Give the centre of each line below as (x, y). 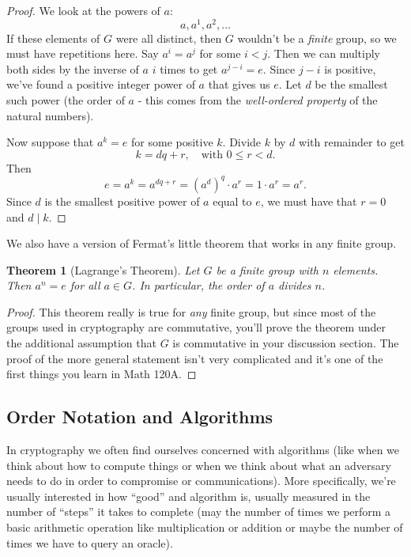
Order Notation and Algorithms (140, 417)
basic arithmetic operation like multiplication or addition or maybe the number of (205, 527)
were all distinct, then (169, 38)
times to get (189, 68)
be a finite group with (267, 269)
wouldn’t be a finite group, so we (317, 38)
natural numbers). (50, 115)
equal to (232, 201)
